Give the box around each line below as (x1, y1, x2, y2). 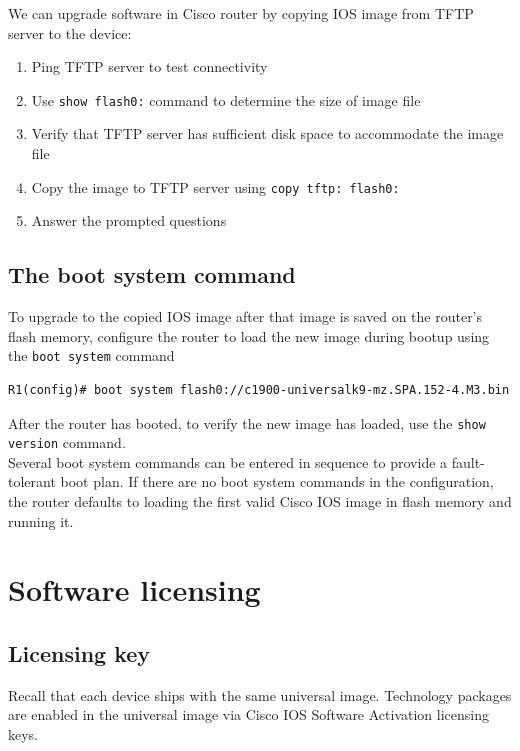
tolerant (8, 471, 56, 492)
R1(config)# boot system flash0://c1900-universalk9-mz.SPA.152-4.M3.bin (8, 382, 510, 397)
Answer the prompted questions (31, 210, 227, 231)
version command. (8, 432, 126, 453)
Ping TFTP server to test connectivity (31, 56, 268, 77)
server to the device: (8, 22, 132, 43)
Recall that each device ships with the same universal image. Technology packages (8, 684, 512, 705)
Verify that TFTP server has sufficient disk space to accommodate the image (31, 123, 504, 144)
